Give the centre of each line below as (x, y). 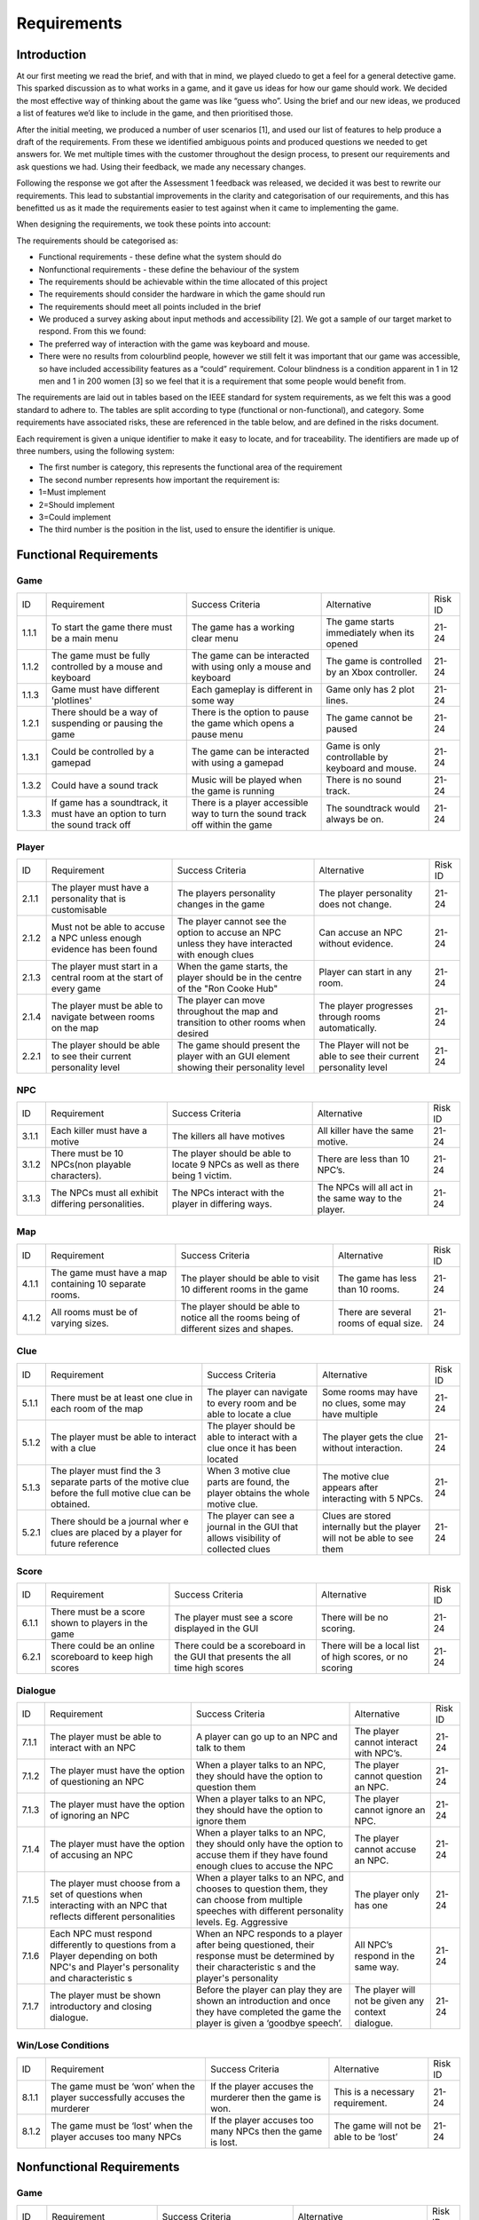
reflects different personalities (112, 1916)
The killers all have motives (228, 1136)
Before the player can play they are (269, 1990)
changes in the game (221, 904)
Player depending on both (104, 1956)
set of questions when (96, 1894)
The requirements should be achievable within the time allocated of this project (183, 281)
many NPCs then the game (266, 2131)
